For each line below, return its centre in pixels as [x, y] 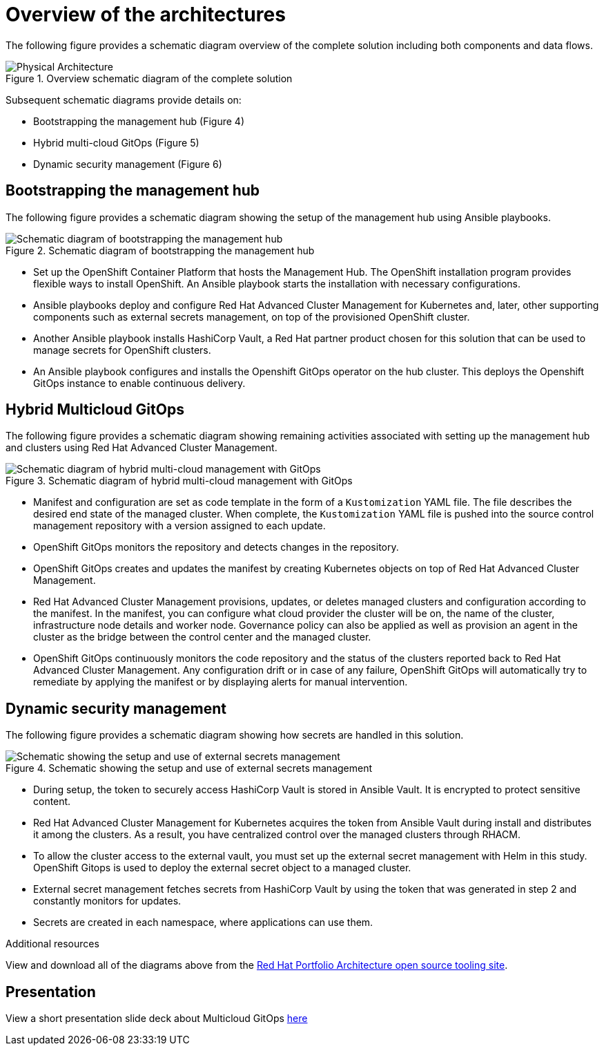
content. [52, 802]
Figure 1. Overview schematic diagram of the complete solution [149, 78]
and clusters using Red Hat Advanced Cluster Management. [142, 448]
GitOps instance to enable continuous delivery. [139, 383]
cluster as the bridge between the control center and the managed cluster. [202, 637]
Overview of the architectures [146, 15]
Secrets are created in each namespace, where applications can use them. [203, 922]
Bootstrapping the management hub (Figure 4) [139, 121]
